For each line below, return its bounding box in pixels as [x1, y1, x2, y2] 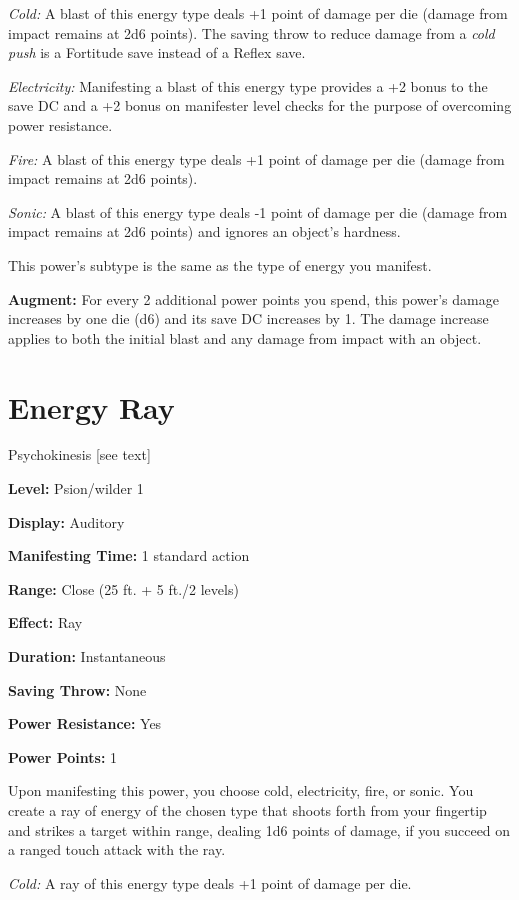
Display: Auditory [8, 511, 125, 532]
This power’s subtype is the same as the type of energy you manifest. [8, 254, 432, 275]
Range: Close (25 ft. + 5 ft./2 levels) [8, 578, 239, 599]
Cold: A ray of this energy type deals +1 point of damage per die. [8, 872, 412, 893]
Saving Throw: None [8, 679, 147, 700]
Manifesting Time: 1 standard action [8, 545, 250, 566]
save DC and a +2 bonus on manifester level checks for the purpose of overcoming [8, 95, 512, 116]
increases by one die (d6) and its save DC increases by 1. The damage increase [8, 308, 489, 329]
